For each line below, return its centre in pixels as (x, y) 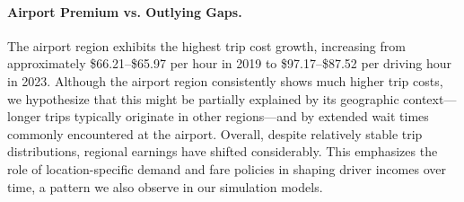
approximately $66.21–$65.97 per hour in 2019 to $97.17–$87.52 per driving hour (229, 63)
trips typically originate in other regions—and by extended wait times (237, 116)
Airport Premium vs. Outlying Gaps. (125, 11)
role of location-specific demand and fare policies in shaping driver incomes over (227, 168)
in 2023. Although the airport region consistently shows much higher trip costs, (225, 80)
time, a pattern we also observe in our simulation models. (165, 186)
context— (430, 98)
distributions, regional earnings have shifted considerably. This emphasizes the (223, 151)
